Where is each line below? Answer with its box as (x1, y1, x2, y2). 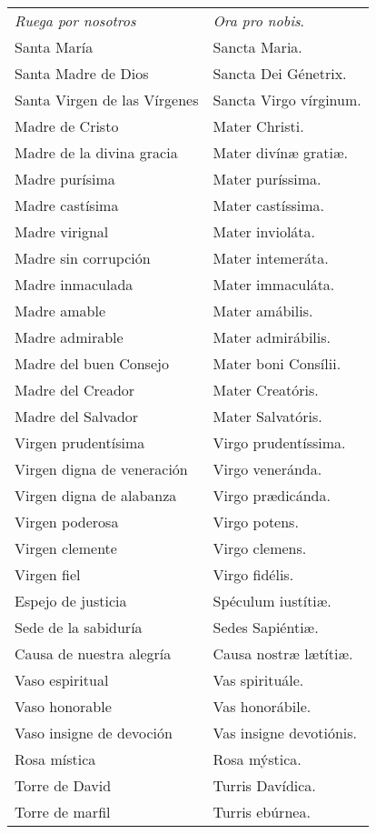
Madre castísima (15, 195, 119, 216)
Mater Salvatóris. (213, 406, 322, 427)
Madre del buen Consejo (15, 353, 169, 374)
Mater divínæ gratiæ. (213, 142, 349, 163)
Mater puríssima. (213, 168, 322, 189)
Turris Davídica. (213, 775, 316, 796)
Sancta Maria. (213, 36, 302, 57)
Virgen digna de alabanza (15, 485, 177, 506)
